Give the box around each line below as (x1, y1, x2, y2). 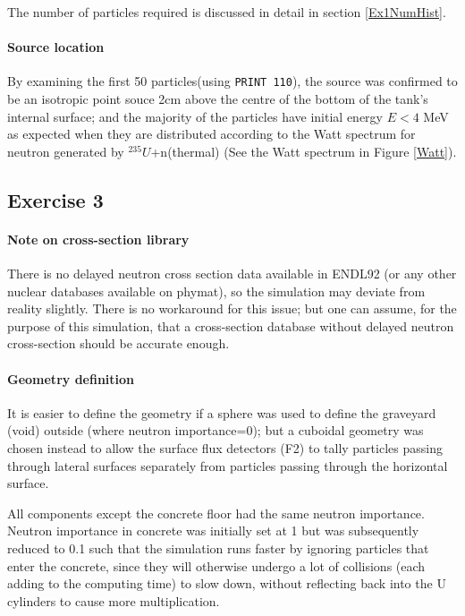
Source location (7, 38, 105, 56)
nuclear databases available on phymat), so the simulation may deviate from (7, 281, 426, 300)
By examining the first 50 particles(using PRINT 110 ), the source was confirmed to (7, 72, 458, 90)
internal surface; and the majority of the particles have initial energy (7, 107, 383, 125)
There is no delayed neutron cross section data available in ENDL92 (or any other (7, 264, 457, 282)
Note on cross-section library (7, 229, 190, 248)
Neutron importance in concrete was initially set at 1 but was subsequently (7, 521, 419, 540)
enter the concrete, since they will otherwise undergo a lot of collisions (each (7, 556, 426, 575)
